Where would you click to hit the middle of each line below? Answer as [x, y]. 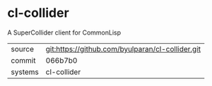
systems [25, 72]
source [22, 49]
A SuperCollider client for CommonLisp [64, 32]
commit [23, 60]
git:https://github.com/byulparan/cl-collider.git [123, 49]
